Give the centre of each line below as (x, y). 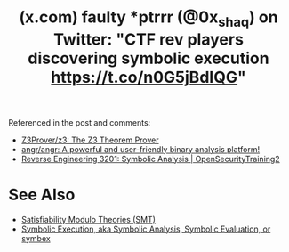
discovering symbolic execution (149, 58)
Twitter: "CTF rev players (149, 39)
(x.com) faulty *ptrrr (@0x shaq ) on (149, 19)
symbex (36, 238)
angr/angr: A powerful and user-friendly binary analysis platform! (140, 149)
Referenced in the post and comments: (80, 122)
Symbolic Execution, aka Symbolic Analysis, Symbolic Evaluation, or (146, 229)
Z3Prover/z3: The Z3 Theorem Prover (90, 140)
